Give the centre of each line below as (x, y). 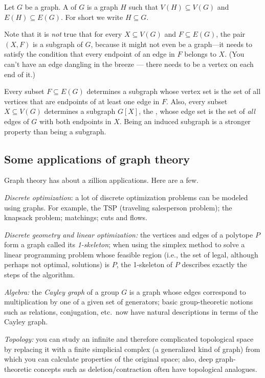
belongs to (200, 54)
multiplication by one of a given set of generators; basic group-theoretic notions (129, 302)
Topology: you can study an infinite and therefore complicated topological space (129, 339)
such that (143, 7)
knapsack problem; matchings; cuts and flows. (76, 217)
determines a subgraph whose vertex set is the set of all (174, 91)
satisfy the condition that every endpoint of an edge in (90, 54)
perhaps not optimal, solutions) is (57, 264)
